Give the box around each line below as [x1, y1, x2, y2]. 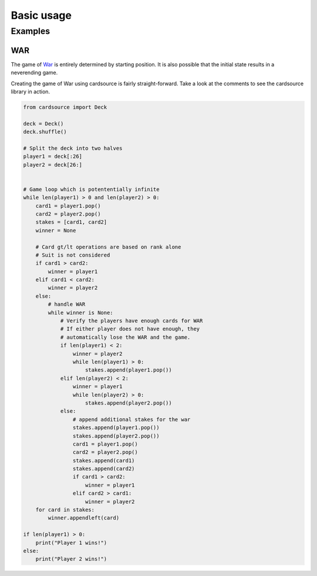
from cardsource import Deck [23, 103, 107, 110]
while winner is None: [48, 309, 114, 316]
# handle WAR [48, 301, 86, 308]
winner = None [35, 227, 76, 234]
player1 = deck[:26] [23, 153, 82, 160]
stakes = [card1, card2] [35, 219, 107, 225]
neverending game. [11, 69, 58, 76]
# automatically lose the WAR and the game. [60, 334, 191, 341]
